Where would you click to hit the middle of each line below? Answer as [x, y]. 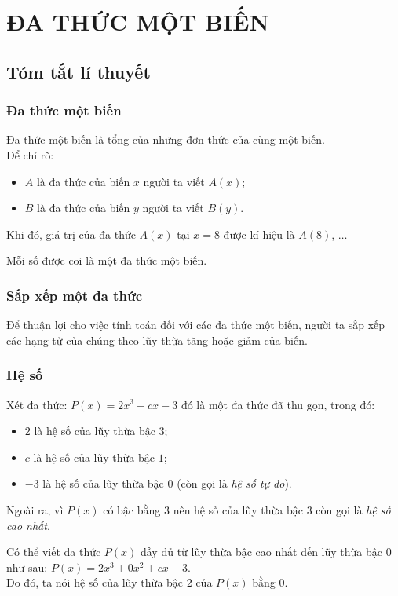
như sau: [27, 567]
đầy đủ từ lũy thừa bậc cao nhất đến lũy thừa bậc [261, 552]
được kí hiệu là [259, 234]
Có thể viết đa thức [54, 552]
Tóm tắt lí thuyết [79, 71]
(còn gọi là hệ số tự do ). [234, 483]
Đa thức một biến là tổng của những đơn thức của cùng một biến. [166, 139]
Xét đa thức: [37, 404]
